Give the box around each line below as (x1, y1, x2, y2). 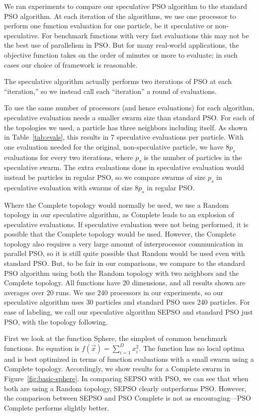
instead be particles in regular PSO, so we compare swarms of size (4, 171, 206, 182)
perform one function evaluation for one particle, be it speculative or (4, 20, 213, 31)
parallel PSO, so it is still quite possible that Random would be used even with (4, 248, 245, 258)
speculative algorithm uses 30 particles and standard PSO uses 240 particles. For (4, 297, 250, 307)
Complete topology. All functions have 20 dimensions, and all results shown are (4, 277, 246, 288)
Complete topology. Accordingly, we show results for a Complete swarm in (4, 363, 231, 374)
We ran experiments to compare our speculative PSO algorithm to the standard (4, 1, 248, 11)
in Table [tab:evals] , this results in (4, 132, 109, 142)
